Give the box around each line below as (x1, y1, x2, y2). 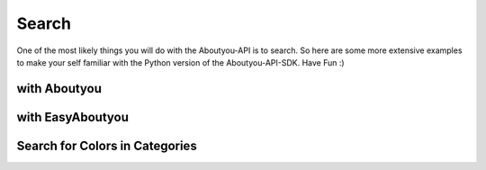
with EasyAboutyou (16, 109, 130, 125)
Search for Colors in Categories (16, 138, 197, 153)
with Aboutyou (16, 81, 103, 96)
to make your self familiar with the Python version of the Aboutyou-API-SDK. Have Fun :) (16, 57, 346, 67)
